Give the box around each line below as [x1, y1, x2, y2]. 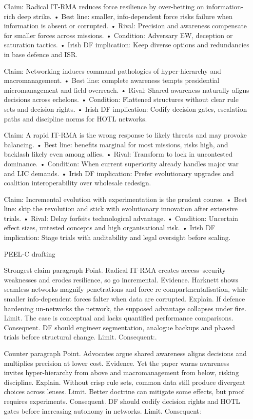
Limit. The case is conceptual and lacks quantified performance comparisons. [4, 313, 234, 323]
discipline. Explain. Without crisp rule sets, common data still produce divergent [4, 377, 246, 387]
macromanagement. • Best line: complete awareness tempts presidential [4, 75, 220, 85]
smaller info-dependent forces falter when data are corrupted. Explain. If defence [4, 294, 245, 304]
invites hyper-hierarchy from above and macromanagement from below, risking [4, 367, 239, 378]
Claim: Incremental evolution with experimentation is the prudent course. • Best [4, 194, 247, 204]
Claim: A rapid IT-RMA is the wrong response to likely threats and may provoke [4, 130, 247, 140]
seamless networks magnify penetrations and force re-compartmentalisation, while [4, 284, 248, 294]
